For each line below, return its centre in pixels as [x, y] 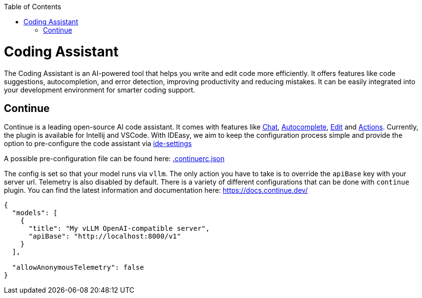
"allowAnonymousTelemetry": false [78, 268]
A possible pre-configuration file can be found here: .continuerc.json [114, 159]
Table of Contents [33, 7]
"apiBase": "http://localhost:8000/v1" [105, 236]
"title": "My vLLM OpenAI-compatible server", [119, 229]
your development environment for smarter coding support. [100, 90]
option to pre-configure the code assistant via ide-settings [98, 144]
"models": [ [35, 213]
